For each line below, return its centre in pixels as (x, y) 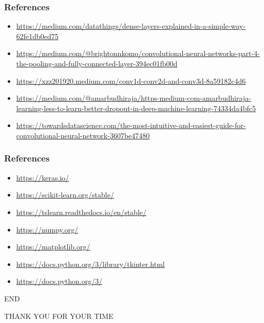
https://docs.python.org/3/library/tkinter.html (90, 264)
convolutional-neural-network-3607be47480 (83, 135)
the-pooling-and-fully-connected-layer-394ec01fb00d (97, 63)
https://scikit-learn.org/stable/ (65, 195)
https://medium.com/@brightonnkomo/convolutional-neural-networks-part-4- (138, 53)
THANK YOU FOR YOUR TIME (59, 316)
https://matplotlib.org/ (53, 247)
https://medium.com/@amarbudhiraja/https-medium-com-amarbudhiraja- (134, 98)
